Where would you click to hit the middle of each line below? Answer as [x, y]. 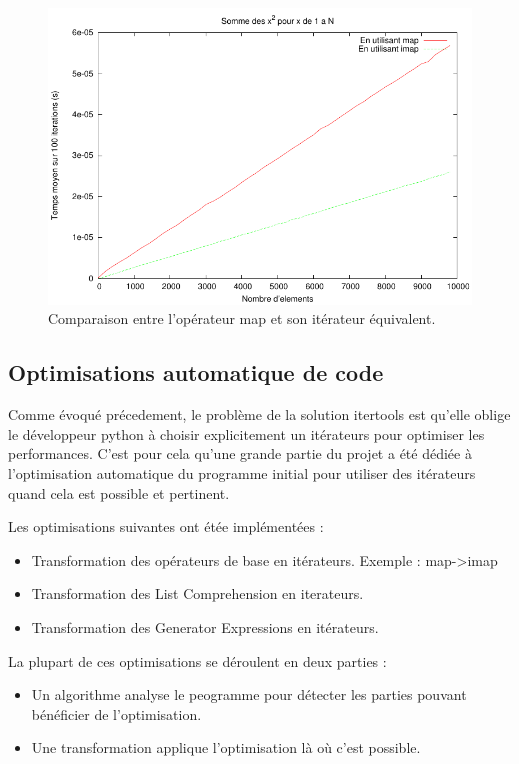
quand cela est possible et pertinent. [119, 492]
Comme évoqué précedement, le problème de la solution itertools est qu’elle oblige [259, 414]
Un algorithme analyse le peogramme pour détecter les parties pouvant [249, 694]
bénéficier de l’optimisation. [116, 713]
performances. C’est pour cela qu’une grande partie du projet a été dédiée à [240, 453]
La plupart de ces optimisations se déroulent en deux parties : [197, 660]
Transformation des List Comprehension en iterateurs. [197, 593]
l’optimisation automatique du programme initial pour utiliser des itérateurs [242, 472]
